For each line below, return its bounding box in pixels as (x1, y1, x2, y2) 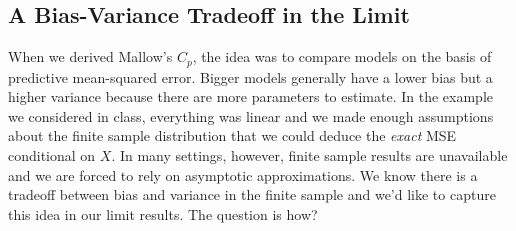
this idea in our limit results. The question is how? (8, 203, 318, 224)
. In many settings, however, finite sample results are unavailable (111, 145, 508, 166)
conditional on (8, 145, 96, 166)
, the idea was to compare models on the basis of (192, 46, 492, 67)
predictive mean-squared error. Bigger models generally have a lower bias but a (8, 66, 493, 87)
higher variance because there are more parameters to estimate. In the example (8, 86, 493, 107)
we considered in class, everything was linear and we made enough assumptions (8, 105, 494, 126)
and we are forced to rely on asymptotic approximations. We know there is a (8, 164, 478, 185)
